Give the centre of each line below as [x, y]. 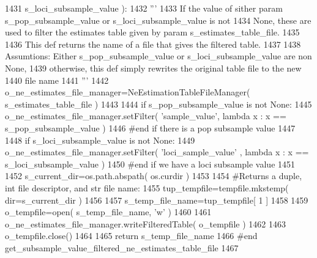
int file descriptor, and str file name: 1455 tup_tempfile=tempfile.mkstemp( [147, 187]
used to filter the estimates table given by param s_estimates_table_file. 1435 [152, 32]
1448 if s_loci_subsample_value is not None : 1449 [100, 140]
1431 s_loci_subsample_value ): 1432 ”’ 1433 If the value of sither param [144, 8]
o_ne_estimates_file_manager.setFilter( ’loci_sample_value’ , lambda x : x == [157, 152]
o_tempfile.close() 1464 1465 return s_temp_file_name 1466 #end [131, 236]
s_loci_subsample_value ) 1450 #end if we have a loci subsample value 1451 [150, 164]
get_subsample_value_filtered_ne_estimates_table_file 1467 [122, 247]
